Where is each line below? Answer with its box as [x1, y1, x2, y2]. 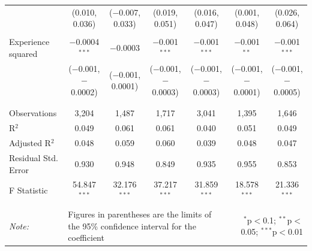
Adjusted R [9, 137, 51, 149]
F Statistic [9, 184, 48, 196]
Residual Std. [9, 151, 58, 164]
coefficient [68, 231, 104, 244]
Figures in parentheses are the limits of [68, 208, 212, 220]
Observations [9, 107, 57, 119]
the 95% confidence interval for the [68, 219, 196, 232]
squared [9, 47, 38, 60]
